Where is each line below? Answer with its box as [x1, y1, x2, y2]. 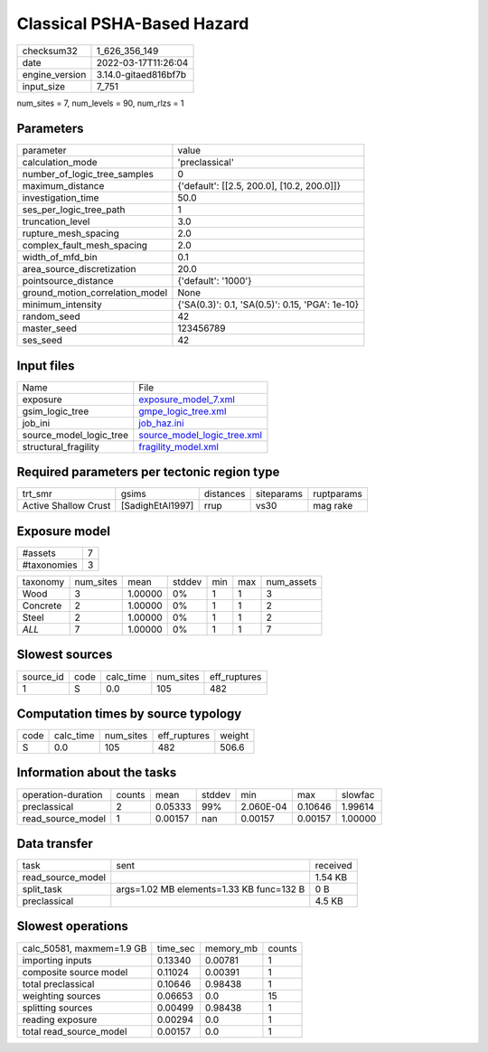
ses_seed [22, 334, 63, 347]
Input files [16, 358, 76, 373]
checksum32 [22, 44, 79, 57]
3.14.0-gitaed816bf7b [96, 68, 187, 80]
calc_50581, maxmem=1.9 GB [22, 942, 147, 954]
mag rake [313, 500, 353, 512]
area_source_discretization [22, 263, 136, 276]
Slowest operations [16, 918, 128, 935]
